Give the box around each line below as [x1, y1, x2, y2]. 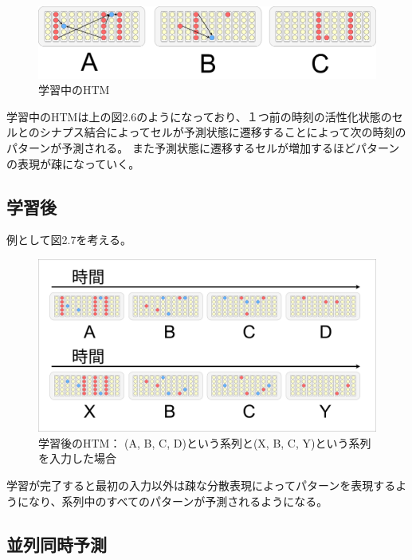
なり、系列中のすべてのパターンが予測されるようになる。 [28, 492, 328, 509]
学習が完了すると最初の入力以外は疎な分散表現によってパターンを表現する [6, 476, 396, 493]
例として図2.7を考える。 [6, 231, 132, 248]
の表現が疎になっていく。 [6, 155, 140, 172]
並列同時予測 [6, 531, 107, 556]
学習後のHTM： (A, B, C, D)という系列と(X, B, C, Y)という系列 [38, 434, 371, 451]
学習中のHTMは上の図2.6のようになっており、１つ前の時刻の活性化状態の [6, 108, 392, 124]
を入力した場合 [38, 450, 116, 467]
